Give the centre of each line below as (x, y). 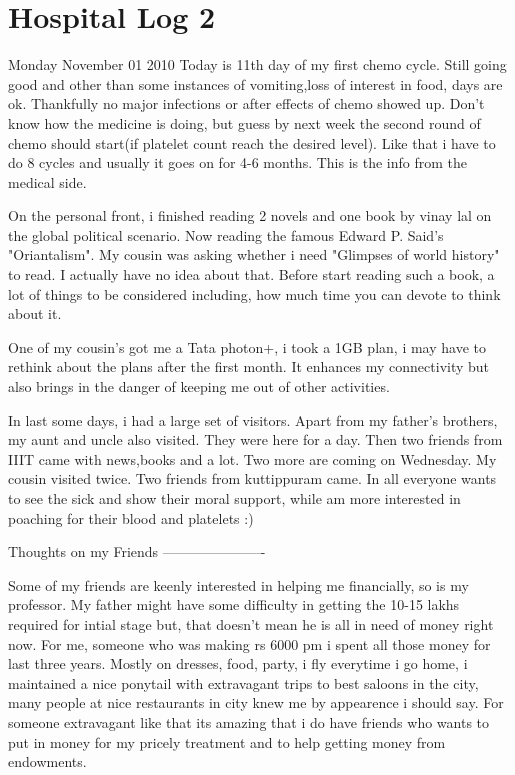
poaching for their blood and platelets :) (131, 517)
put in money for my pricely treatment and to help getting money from (227, 741)
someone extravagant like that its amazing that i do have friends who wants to (249, 721)
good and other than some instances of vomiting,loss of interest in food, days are (255, 83)
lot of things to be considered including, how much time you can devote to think (254, 293)
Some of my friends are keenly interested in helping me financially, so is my (238, 584)
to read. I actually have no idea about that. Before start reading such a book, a (251, 274)
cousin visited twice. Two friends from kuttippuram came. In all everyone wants (252, 478)
